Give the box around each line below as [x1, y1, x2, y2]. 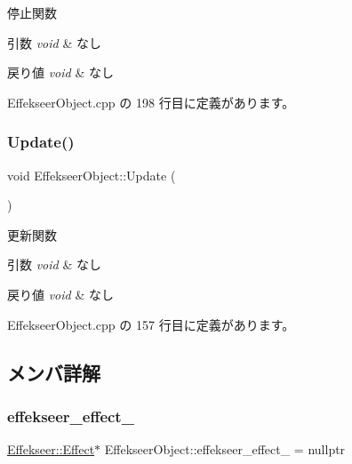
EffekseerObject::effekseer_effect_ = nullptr [104, 440, 346, 459]
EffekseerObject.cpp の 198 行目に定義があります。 [7, 92, 295, 111]
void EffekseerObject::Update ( [7, 165, 176, 184]
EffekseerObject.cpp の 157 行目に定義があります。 [7, 315, 295, 333]
